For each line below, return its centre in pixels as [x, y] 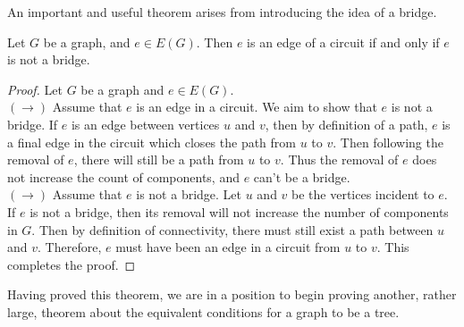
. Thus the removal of [339, 159]
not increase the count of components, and [123, 176]
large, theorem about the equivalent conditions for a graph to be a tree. [203, 311]
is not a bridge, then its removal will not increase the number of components [239, 211]
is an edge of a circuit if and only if [343, 42]
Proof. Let [35, 89]
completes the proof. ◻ [72, 264]
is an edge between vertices [145, 124]
